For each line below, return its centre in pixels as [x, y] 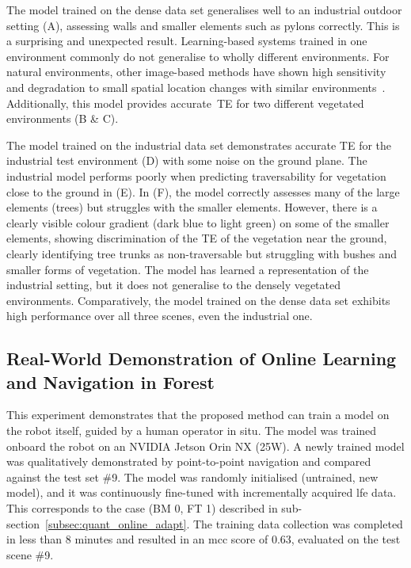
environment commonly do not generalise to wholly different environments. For [198, 56]
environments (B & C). [63, 118]
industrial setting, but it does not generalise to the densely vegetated [174, 285]
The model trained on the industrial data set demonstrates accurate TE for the [199, 145]
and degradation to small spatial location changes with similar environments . [196, 87]
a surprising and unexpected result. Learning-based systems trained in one [187, 41]
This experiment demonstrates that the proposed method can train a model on [198, 415]
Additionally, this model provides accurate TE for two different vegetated [185, 103]
